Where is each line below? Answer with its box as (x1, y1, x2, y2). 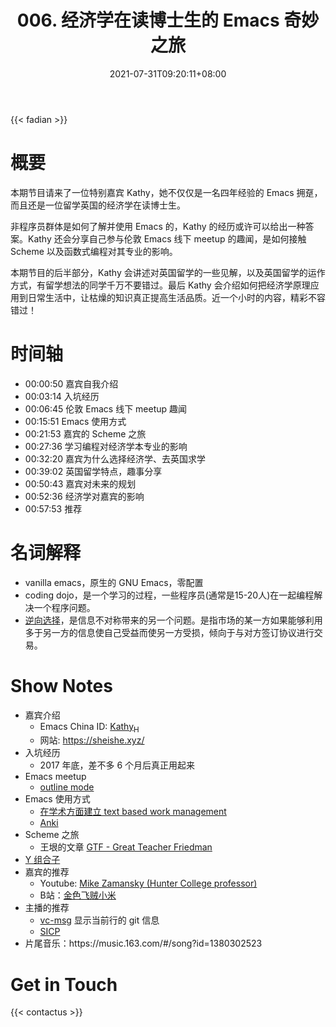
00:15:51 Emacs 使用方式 (24, 415, 127, 427)
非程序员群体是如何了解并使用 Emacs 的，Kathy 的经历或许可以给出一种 (10, 220, 306, 232)
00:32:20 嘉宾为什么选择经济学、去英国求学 (24, 452, 207, 465)
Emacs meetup (24, 771, 87, 783)
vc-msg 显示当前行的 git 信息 (39, 914, 160, 926)
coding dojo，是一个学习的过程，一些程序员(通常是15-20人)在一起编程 (24, 589, 315, 601)
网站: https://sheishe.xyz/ (39, 734, 145, 746)
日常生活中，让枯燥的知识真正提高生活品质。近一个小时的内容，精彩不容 (27, 291, 326, 303)
